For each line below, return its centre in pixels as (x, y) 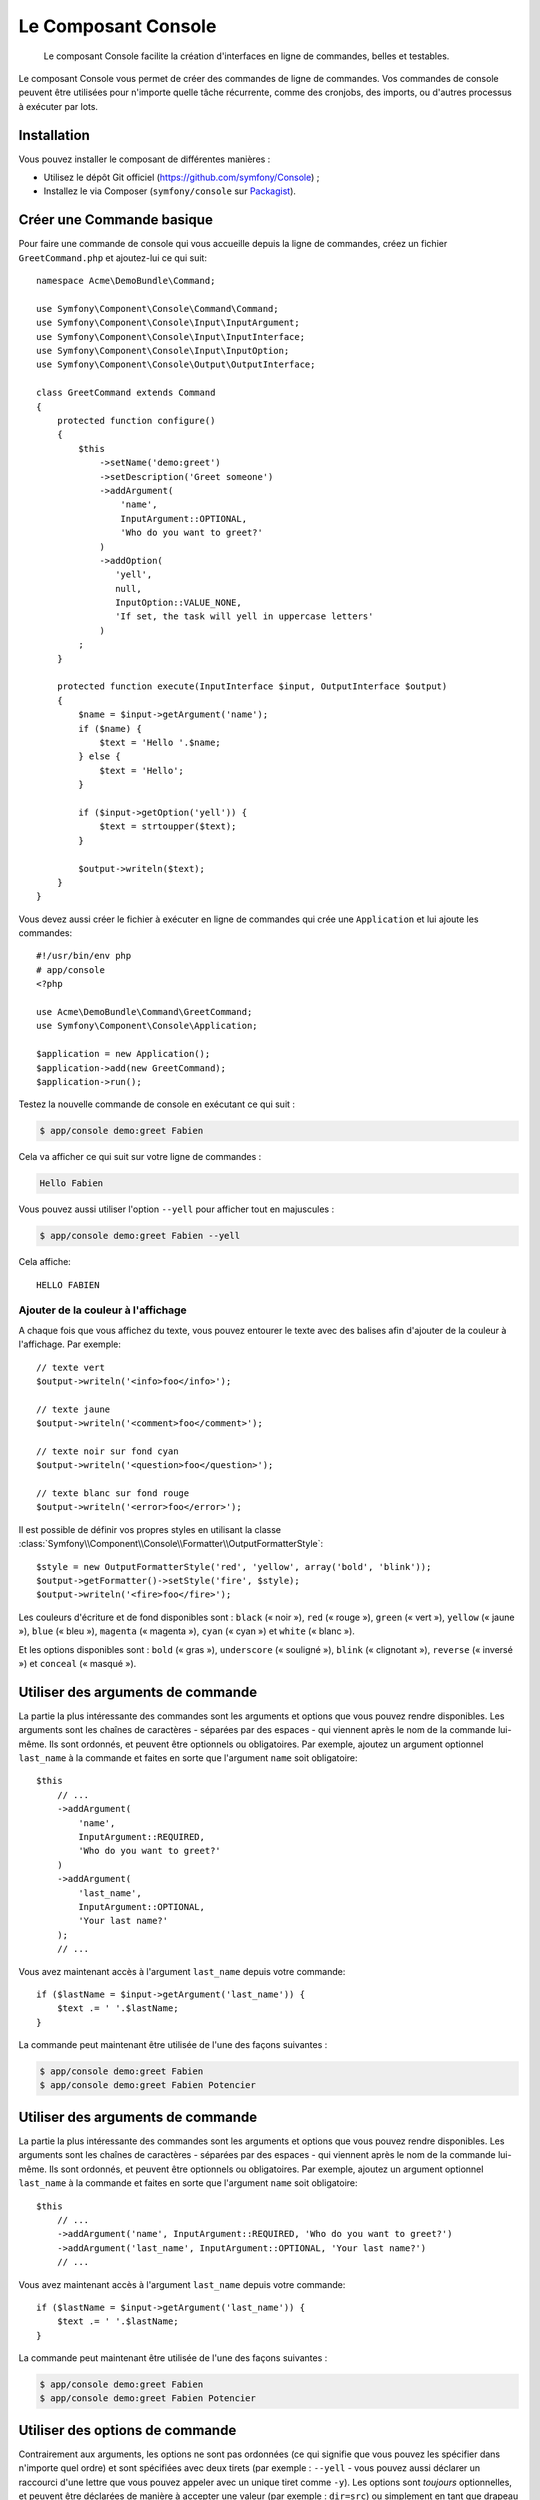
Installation (54, 135)
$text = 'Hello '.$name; (160, 742)
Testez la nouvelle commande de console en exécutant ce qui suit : (156, 1104)
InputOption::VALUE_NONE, (178, 603)
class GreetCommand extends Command (126, 393)
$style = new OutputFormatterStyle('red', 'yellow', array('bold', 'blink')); (234, 1566)
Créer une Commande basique (116, 220)
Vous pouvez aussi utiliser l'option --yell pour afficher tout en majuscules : (176, 1209)
